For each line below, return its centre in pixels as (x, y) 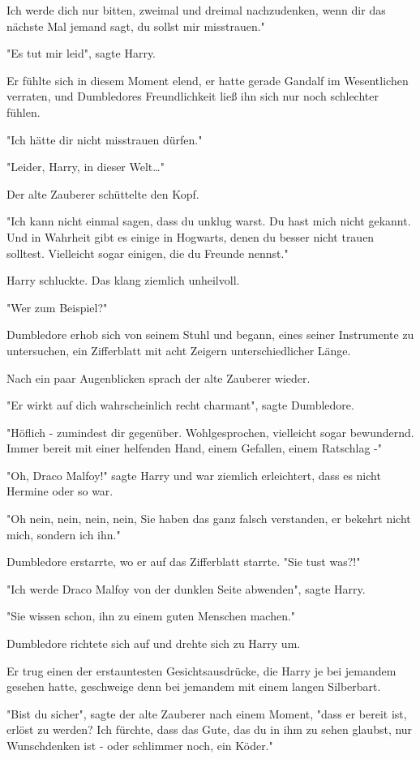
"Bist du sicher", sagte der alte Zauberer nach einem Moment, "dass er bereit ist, (207, 713)
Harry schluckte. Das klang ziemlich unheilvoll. (123, 280)
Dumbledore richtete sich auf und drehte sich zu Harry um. (154, 643)
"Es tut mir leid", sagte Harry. (81, 53)
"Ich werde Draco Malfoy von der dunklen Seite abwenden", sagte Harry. (186, 588)
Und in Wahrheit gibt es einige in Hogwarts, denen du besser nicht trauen (191, 236)
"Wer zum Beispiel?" (57, 307)
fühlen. (24, 111)
